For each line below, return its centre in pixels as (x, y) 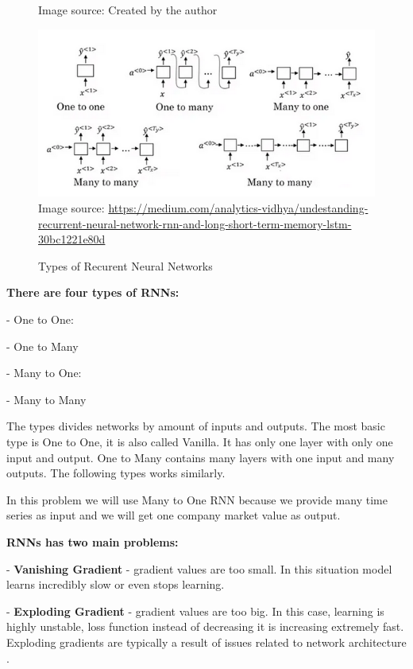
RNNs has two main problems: (93, 541)
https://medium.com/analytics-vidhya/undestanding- (238, 208)
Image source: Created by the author (128, 10)
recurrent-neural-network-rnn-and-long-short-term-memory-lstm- (195, 223)
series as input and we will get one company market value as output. (174, 515)
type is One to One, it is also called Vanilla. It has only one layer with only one (200, 441)
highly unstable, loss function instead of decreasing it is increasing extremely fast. (205, 626)
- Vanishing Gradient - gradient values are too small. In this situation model (199, 568)
